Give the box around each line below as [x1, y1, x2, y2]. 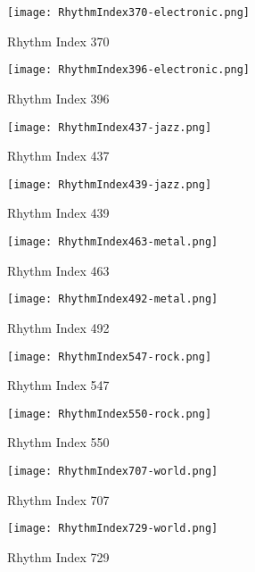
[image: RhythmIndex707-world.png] [7, 465, 218, 477]
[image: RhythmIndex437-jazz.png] [7, 120, 212, 134]
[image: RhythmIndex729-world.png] [7, 522, 218, 535]
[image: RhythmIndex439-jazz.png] [7, 178, 212, 191]
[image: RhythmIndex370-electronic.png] [7, 6, 251, 19]
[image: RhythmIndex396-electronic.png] [7, 63, 251, 77]
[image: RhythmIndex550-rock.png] [7, 407, 212, 420]
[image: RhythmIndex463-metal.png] [7, 236, 218, 248]
